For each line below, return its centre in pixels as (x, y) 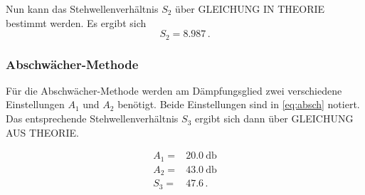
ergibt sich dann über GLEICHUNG (274, 118)
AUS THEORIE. (42, 132)
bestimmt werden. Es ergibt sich (76, 22)
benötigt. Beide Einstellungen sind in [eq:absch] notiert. (239, 104)
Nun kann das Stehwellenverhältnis (82, 9)
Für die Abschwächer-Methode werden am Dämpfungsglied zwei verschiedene (174, 90)
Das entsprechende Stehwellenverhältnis (92, 118)
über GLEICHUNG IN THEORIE (250, 9)
